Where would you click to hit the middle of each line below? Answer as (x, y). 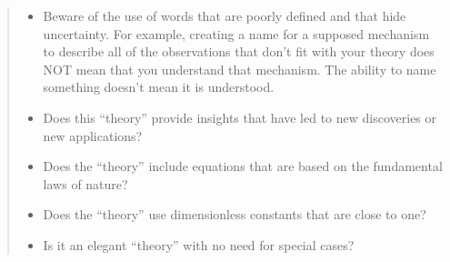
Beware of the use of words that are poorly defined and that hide (225, 15)
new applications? (93, 135)
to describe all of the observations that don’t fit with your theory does (239, 51)
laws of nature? (85, 183)
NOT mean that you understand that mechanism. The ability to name (240, 69)
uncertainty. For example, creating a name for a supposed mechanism (236, 33)
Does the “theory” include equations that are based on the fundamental (243, 166)
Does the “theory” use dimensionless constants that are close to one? (235, 214)
